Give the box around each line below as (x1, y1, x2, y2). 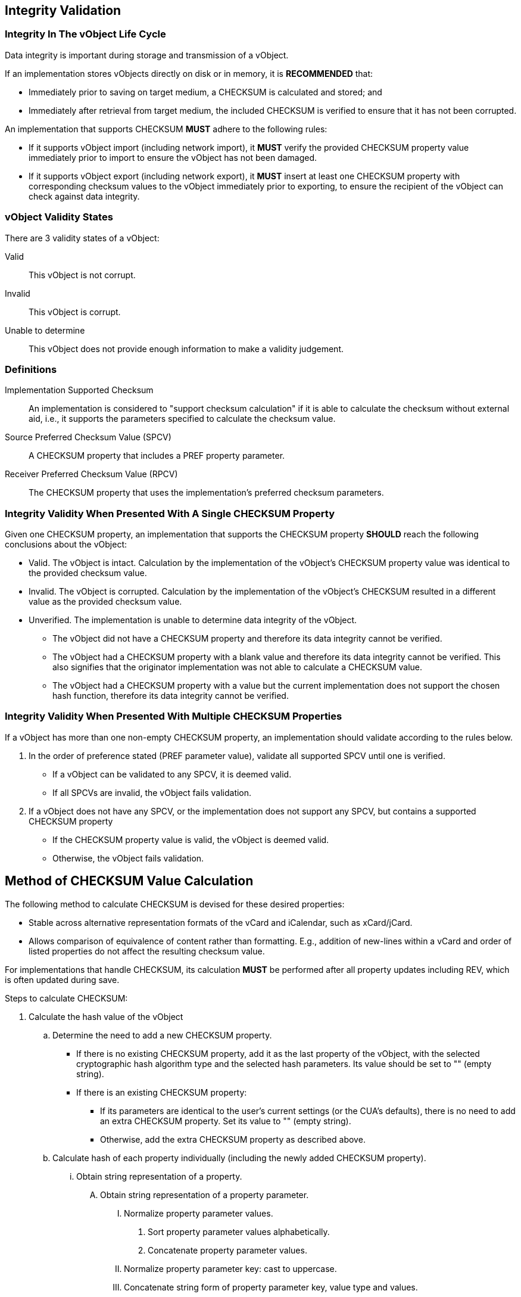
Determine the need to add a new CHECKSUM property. (52, 1029, 272, 1040)
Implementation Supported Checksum (5, 385, 154, 396)
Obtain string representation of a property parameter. (100, 1189, 309, 1200)
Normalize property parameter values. (124, 1208, 273, 1218)
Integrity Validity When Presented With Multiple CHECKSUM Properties (5, 710, 342, 723)
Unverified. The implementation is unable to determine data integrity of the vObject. (29, 615, 357, 626)
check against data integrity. (29, 191, 140, 201)
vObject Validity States (5, 211, 113, 223)
